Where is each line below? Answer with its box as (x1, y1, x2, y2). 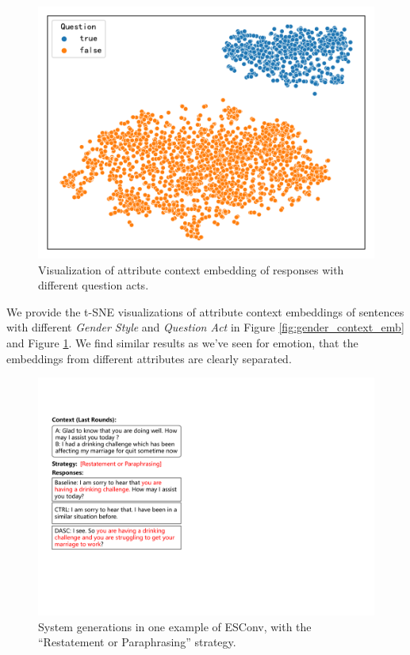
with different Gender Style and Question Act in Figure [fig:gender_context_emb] (6, 319, 404, 335)
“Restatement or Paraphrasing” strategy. (38, 634, 236, 650)
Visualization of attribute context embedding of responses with (38, 261, 344, 278)
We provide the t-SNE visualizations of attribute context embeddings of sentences (6, 303, 404, 320)
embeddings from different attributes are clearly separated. (6, 350, 292, 366)
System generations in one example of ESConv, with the (38, 618, 312, 634)
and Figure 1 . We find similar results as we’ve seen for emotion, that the (6, 334, 358, 350)
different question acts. (38, 277, 149, 293)
